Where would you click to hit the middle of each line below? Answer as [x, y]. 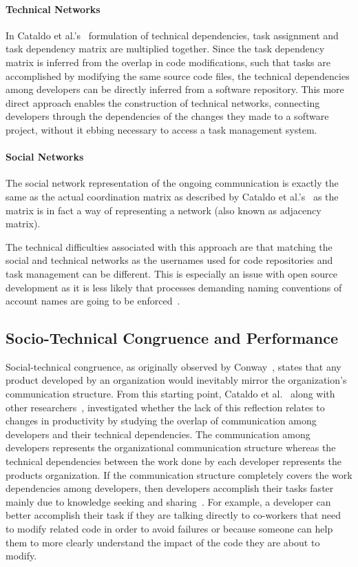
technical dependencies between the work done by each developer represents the [173, 461]
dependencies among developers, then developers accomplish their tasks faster [170, 488]
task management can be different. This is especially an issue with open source [172, 273]
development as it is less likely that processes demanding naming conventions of [174, 287]
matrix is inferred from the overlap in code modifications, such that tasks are [168, 62]
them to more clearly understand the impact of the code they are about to [163, 542]
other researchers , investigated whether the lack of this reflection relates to [165, 407]
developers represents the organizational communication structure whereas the [171, 447]
